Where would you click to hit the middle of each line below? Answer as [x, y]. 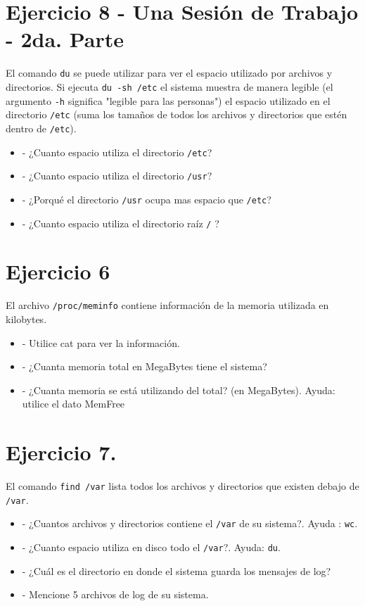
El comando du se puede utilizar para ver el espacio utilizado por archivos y [169, 73]
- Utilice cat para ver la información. [101, 342]
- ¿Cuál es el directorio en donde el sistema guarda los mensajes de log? [177, 570]
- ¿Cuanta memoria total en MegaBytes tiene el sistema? [145, 366]
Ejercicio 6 [58, 271]
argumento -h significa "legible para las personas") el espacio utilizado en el [168, 100]
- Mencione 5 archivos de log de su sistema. [115, 594]
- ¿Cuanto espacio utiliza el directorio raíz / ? [121, 223]
